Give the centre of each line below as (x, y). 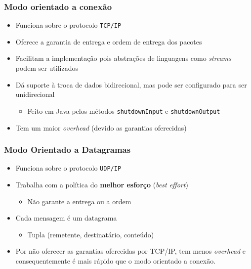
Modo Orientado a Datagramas (67, 150)
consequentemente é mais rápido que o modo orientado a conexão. (116, 260)
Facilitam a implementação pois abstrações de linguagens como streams (123, 58)
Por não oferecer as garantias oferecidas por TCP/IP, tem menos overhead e (131, 251)
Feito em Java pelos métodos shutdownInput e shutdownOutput (124, 111)
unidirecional (35, 94)
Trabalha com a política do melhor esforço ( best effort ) (102, 184)
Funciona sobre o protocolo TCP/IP (68, 25)
